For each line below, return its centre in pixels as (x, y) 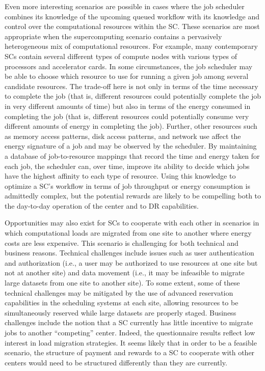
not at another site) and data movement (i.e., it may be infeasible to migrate (125, 273)
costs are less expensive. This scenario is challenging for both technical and (122, 242)
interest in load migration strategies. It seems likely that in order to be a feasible (131, 342)
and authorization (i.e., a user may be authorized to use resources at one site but (131, 262)
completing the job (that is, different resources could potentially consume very (127, 116)
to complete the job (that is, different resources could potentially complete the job (133, 96)
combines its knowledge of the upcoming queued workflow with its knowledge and (132, 16)
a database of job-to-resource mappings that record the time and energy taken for (132, 155)
